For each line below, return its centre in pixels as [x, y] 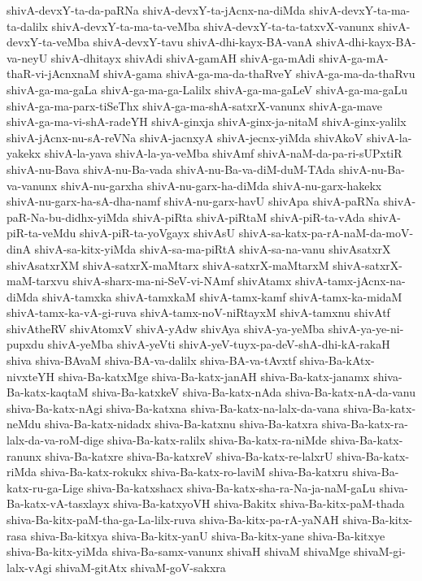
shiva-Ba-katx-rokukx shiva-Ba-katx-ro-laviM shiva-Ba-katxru [194, 472]
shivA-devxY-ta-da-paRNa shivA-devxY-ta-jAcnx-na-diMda [156, 10]
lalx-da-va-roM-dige [55, 440]
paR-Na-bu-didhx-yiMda [68, 217]
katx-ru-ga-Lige [45, 487]
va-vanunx [32, 185]
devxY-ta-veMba [48, 42]
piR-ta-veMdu [41, 233]
